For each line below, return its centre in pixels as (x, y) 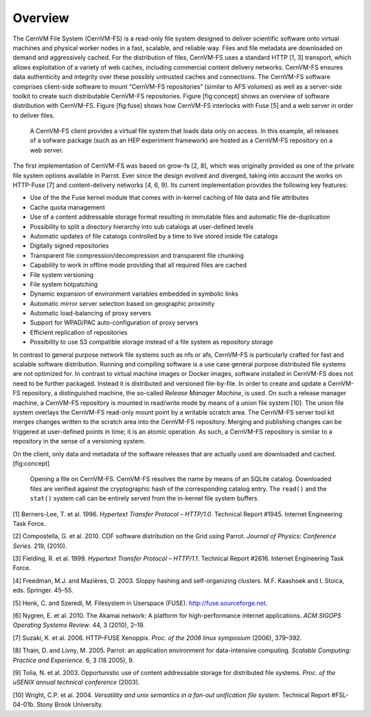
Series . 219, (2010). (40, 546)
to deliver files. (34, 115)
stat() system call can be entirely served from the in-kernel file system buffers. (145, 498)
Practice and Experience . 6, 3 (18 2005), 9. (73, 660)
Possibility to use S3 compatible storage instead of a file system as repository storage (151, 342)
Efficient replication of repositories (79, 332)
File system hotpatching (64, 284)
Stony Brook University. (70, 705)
